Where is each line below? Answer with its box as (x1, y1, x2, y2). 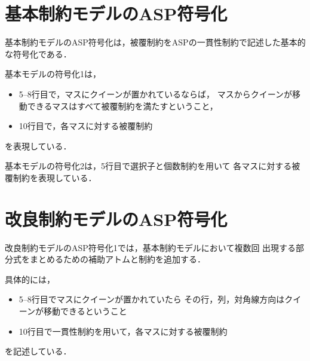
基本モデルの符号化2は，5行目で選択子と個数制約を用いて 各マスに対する (5, 160, 292, 172)
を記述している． (5, 345, 72, 357)
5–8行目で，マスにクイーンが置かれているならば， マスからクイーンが (19, 87, 293, 100)
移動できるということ (44, 304, 127, 317)
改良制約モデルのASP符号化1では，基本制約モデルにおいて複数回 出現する (5, 241, 296, 253)
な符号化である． (5, 47, 72, 60)
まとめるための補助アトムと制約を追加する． (29, 253, 205, 265)
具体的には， (5, 273, 55, 285)
